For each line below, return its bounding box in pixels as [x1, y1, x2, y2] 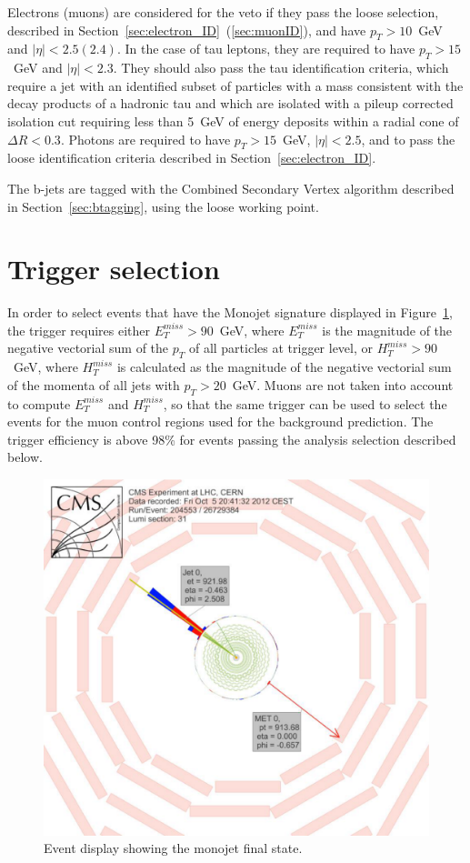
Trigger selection [7, 250, 220, 287]
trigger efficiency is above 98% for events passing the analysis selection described [7, 429, 456, 448]
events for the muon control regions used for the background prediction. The [7, 412, 434, 431]
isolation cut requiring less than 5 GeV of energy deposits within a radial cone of [7, 111, 459, 130]
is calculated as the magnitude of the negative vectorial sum [116, 357, 452, 376]
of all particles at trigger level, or [188, 338, 374, 357]
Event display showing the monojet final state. [44, 838, 303, 858]
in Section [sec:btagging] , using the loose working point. [7, 196, 319, 216]
